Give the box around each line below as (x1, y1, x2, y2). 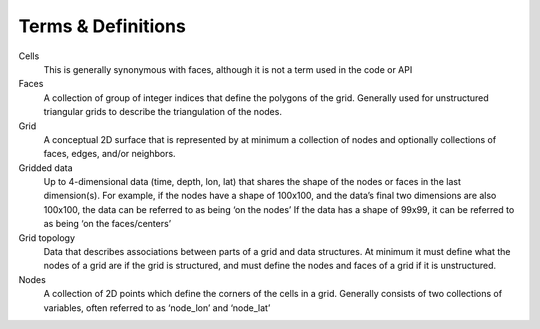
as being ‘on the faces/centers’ (43, 218, 172, 230)
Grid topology (18, 231, 75, 244)
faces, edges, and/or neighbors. (43, 148, 176, 160)
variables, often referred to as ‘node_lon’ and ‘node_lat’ (43, 301, 271, 314)
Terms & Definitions (18, 15, 187, 37)
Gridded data (18, 161, 74, 174)
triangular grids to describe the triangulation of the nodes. (43, 106, 282, 118)
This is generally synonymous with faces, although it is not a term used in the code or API (43, 63, 413, 75)
